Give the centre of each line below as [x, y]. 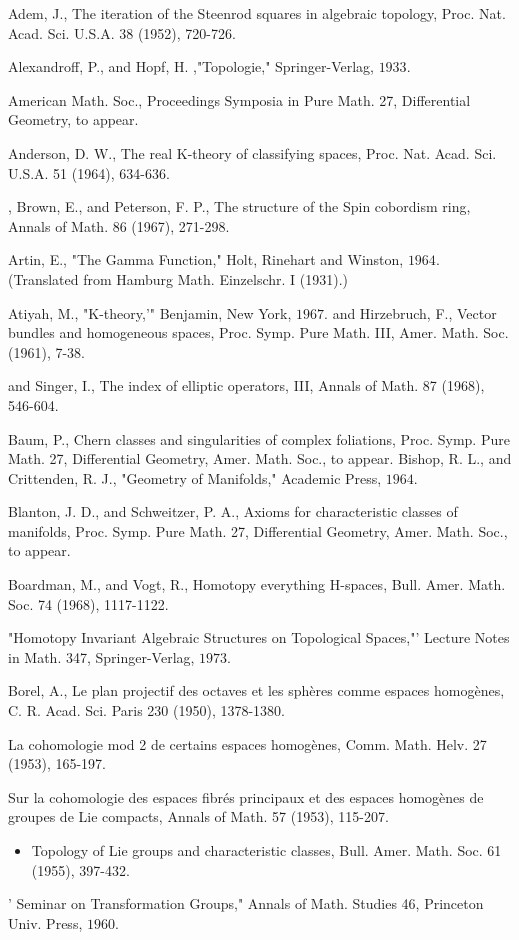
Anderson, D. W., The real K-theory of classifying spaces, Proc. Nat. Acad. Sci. [252, 152]
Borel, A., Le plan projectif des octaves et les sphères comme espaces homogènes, [256, 690]
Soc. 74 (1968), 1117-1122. [88, 603]
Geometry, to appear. [73, 119]
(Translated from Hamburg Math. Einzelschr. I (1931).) [178, 278]
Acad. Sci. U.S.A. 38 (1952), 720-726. [122, 32]
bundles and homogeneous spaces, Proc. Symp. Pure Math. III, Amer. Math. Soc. [258, 332]
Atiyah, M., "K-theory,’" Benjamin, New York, [150, 312]
